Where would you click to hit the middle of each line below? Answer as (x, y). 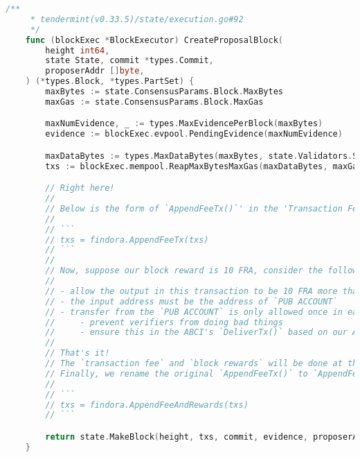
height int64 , (78, 50)
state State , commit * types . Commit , (129, 61)
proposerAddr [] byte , (95, 71)
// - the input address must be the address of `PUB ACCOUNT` (191, 301)
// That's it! (78, 353)
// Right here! (80, 188)
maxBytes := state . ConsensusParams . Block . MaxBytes (164, 92)
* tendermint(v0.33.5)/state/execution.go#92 (137, 19)
